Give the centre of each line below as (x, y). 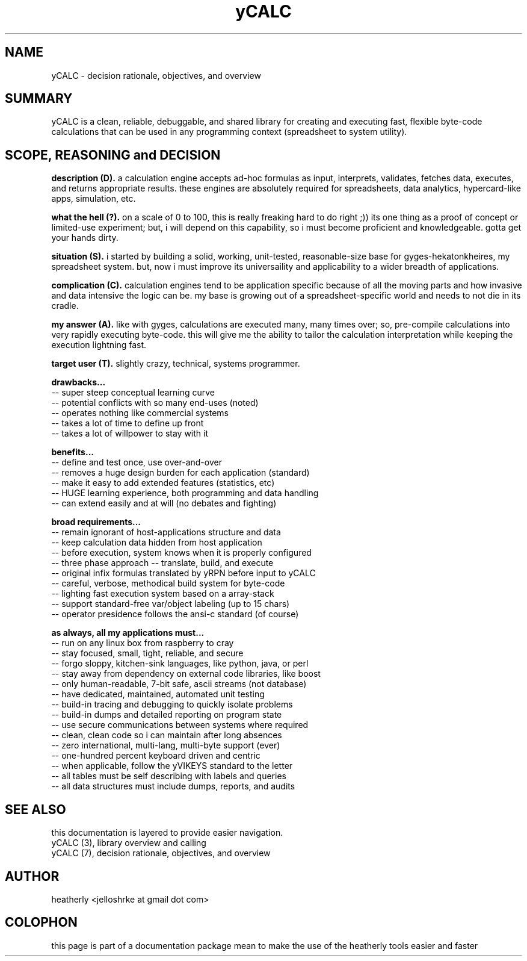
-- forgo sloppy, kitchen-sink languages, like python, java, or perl (180, 664)
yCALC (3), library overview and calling (129, 843)
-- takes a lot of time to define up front (128, 423)
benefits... (72, 452)
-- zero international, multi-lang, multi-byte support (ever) (166, 745)
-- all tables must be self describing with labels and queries (169, 776)
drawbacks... (79, 382)
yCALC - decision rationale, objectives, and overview (156, 75)
